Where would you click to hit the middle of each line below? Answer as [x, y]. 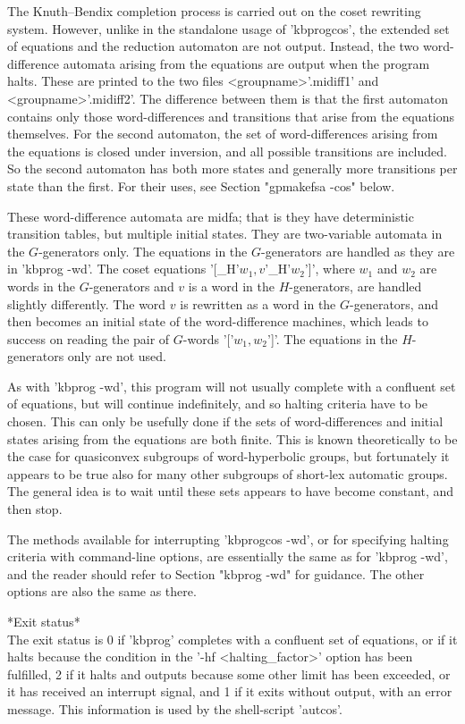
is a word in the [231, 286]
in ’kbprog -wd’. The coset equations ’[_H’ [123, 269]
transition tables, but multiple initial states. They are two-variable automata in [225, 234]
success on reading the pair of [89, 338]
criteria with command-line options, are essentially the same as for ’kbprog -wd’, [228, 556]
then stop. [35, 509]
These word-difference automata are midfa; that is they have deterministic [211, 216]
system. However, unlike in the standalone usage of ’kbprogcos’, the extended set [228, 28]
